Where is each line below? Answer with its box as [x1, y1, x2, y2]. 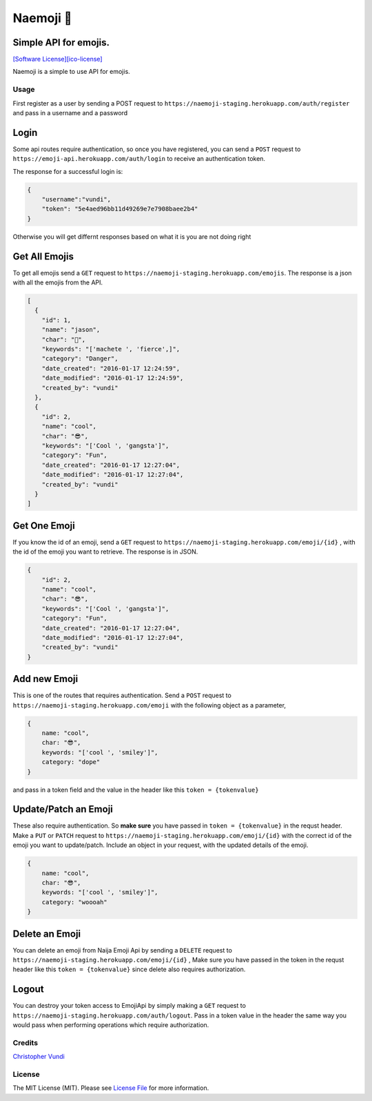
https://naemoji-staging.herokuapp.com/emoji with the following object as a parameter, [12, 701, 286, 709]
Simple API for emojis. [12, 37, 110, 48]
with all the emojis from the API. [12, 278, 103, 286]
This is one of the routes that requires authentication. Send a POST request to [12, 691, 232, 700]
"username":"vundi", [41, 195, 112, 204]
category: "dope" [41, 758, 101, 766]
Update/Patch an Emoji [12, 803, 114, 815]
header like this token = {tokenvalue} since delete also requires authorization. [12, 965, 246, 973]
